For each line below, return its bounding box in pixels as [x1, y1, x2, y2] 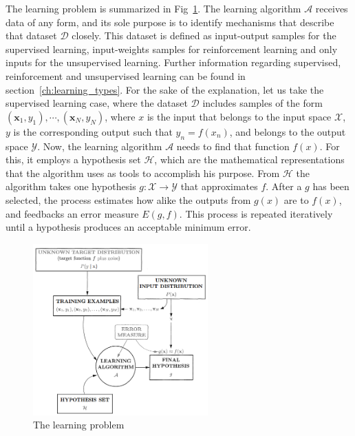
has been [312, 179, 349, 194]
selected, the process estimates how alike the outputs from [6, 192, 251, 207]
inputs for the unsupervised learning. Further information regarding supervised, [6, 55, 341, 70]
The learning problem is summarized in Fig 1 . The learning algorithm [6, 1, 301, 15]
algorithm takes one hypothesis [6, 179, 136, 194]
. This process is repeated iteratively [179, 206, 333, 220]
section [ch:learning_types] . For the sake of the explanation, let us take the [6, 82, 324, 96]
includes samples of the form [202, 96, 323, 110]
